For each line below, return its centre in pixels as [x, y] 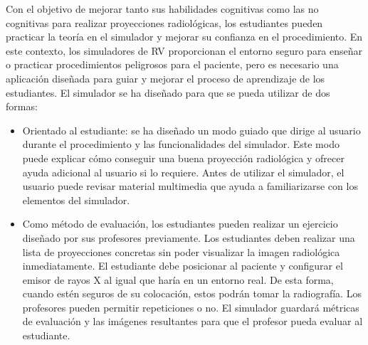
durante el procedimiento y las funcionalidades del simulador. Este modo [181, 144]
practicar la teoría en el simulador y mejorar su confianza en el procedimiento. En [184, 37]
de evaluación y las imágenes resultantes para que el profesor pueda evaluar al [193, 321]
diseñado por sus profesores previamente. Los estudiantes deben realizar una [189, 237]
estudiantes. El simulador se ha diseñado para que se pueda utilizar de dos [168, 92]
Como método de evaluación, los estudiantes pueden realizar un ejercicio [180, 224]
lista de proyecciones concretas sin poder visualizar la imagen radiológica [181, 251]
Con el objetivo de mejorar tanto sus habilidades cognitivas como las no [162, 9]
